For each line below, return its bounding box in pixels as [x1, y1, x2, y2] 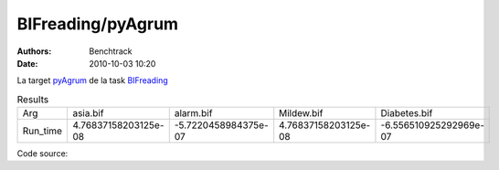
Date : [16, 58, 38, 69]
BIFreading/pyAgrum [16, 14, 178, 34]
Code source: [16, 148, 69, 159]
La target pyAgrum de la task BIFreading [16, 75, 168, 86]
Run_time [22, 124, 63, 137]
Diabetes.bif [380, 107, 433, 120]
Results [16, 92, 49, 105]
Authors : [16, 46, 52, 57]
